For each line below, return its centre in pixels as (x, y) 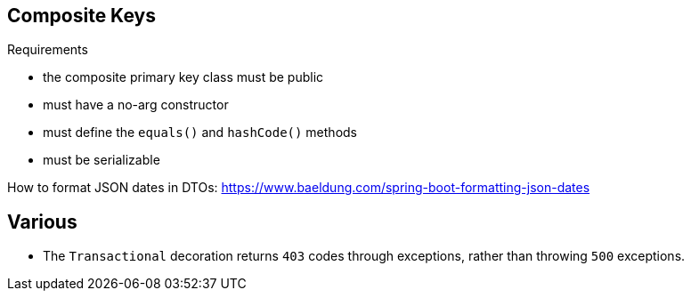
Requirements (48, 50)
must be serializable (102, 160)
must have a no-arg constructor (136, 105)
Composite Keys (81, 16)
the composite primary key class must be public (183, 77)
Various (42, 221)
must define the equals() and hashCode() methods (200, 133)
